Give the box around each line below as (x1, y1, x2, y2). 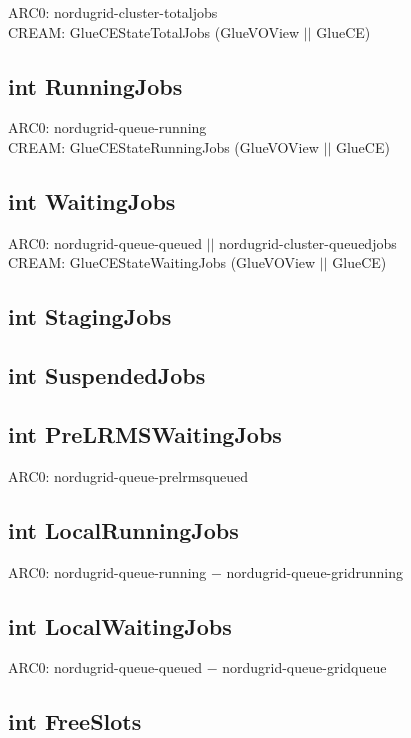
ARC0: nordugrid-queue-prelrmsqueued (8, 465, 249, 486)
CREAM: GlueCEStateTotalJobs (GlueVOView (8, 21, 300, 42)
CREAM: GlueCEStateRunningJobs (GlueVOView (8, 136, 319, 157)
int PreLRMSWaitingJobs (8, 418, 282, 449)
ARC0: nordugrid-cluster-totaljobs (8, 2, 218, 22)
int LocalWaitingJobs (8, 610, 232, 641)
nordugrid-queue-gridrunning (226, 561, 403, 582)
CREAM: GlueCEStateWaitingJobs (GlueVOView (8, 252, 316, 273)
